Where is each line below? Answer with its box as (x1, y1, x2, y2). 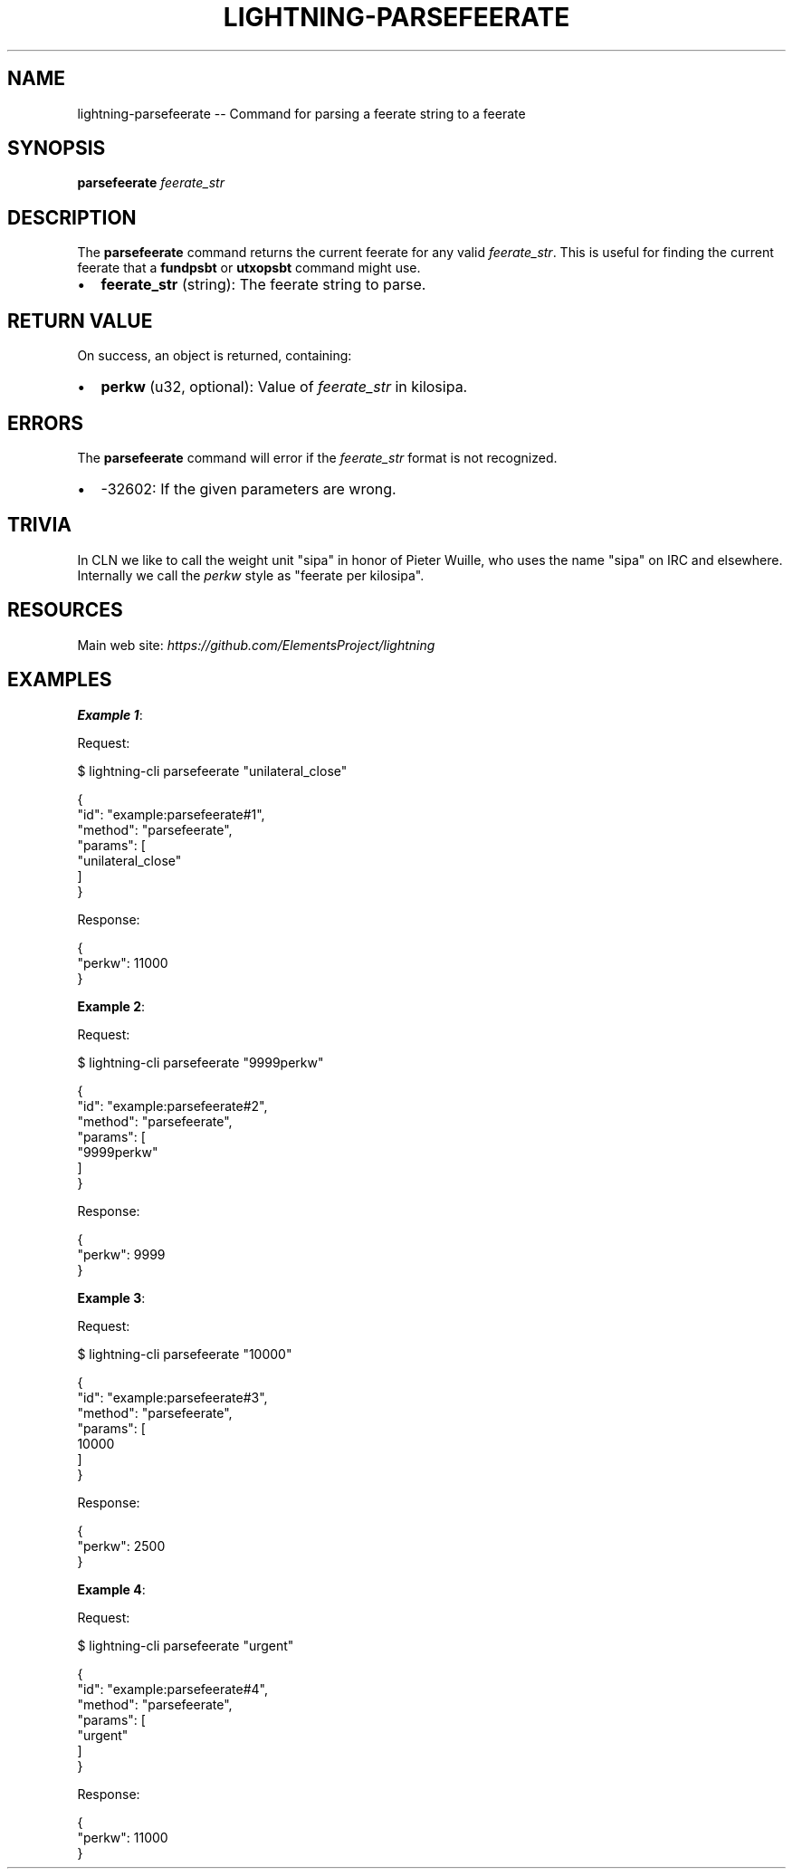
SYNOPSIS (7, 137, 106, 160)
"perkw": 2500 (77, 1537, 166, 1554)
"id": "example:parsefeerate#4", (77, 1680, 268, 1697)
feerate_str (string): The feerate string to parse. (100, 275, 426, 294)
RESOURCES (7, 598, 123, 622)
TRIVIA (7, 513, 72, 537)
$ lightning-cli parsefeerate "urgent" (77, 1637, 294, 1653)
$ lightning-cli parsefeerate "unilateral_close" (77, 762, 348, 779)
